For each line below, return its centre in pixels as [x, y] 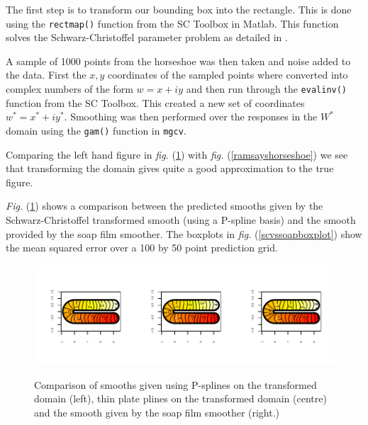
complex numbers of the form [69, 89]
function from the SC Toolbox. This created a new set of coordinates [155, 102]
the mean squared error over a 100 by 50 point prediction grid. [142, 248]
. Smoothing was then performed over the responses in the [191, 117]
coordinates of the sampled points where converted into [228, 75]
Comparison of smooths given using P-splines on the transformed [175, 384]
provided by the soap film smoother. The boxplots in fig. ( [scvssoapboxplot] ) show [184, 233]
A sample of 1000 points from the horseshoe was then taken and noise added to [178, 61]
